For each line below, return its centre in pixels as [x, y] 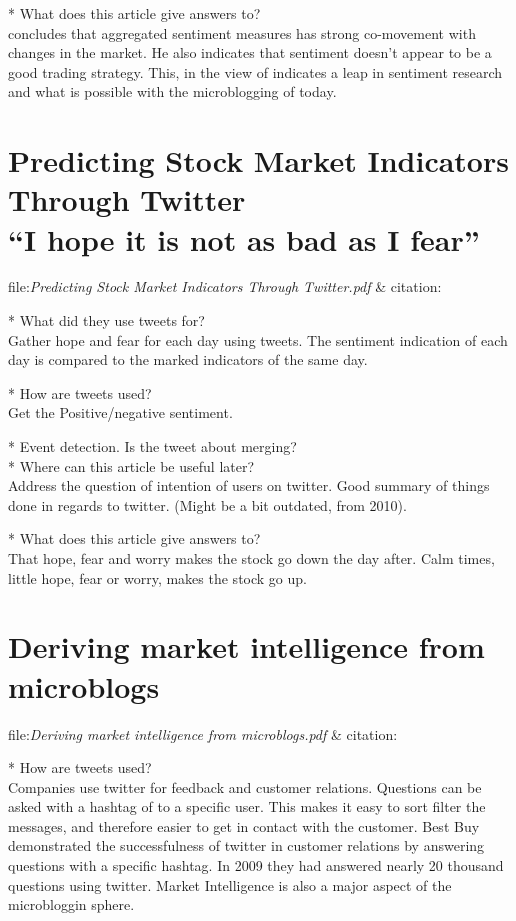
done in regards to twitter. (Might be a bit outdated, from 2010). [207, 504]
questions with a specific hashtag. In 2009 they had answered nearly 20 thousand [256, 865]
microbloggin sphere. [71, 904]
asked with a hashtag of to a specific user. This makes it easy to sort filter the [247, 806]
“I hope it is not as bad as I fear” [244, 238]
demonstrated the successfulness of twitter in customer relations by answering [246, 845]
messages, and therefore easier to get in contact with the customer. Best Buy [244, 825]
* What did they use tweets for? [106, 320]
